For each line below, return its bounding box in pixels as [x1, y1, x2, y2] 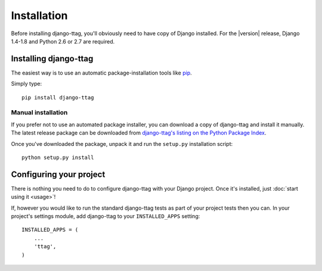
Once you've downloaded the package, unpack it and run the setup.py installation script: [11, 140, 233, 147]
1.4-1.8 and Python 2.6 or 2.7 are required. [11, 38, 115, 45]
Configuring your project [11, 169, 106, 179]
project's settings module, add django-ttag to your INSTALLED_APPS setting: [11, 213, 200, 220]
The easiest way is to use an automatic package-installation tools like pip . [11, 69, 192, 76]
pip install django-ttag [21, 94, 94, 101]
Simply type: [11, 80, 42, 88]
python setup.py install [21, 154, 94, 161]
